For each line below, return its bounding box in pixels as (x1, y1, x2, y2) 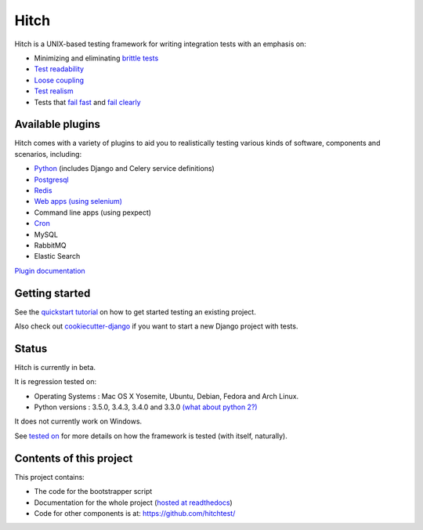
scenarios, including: (14, 149, 82, 158)
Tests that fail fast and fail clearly (34, 97, 141, 107)
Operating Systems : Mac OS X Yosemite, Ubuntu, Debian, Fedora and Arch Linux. (34, 391, 299, 401)
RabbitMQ (34, 240, 67, 250)
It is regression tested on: (14, 377, 97, 387)
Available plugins (14, 118, 101, 131)
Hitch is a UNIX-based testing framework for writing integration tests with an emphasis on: (14, 39, 307, 49)
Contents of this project (14, 452, 133, 465)
